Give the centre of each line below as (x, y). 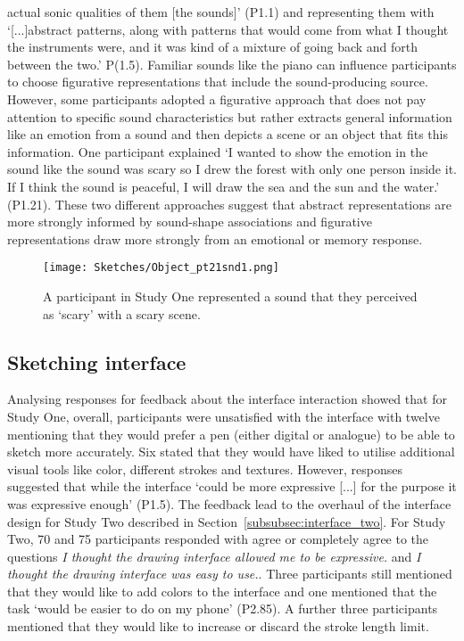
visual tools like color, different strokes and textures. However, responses (205, 468)
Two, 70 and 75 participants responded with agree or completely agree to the (218, 539)
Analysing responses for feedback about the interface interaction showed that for (227, 399)
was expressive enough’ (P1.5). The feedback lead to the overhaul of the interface (229, 503)
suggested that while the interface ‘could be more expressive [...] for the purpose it (232, 486)
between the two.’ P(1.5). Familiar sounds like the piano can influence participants (232, 64)
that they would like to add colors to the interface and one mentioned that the (222, 591)
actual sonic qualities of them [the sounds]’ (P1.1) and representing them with (221, 12)
